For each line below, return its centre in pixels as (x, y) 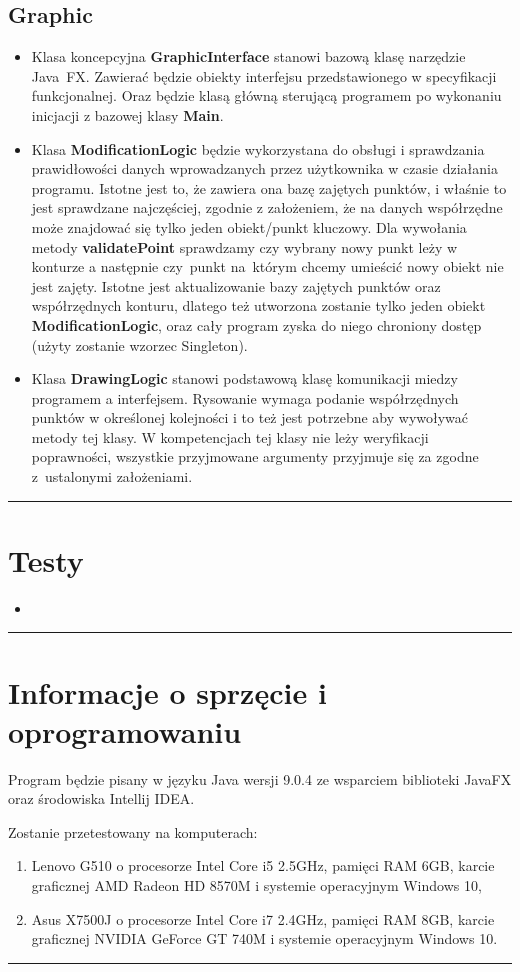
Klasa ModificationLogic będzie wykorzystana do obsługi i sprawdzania (258, 148)
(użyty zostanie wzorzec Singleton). (139, 344)
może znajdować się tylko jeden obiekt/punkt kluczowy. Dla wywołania (249, 226)
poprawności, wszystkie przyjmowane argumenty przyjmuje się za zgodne (255, 456)
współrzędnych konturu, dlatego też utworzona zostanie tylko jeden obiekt (258, 305)
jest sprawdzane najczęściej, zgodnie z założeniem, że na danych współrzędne (267, 207)
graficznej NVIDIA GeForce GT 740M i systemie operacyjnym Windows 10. (264, 938)
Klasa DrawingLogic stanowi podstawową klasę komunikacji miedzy (244, 378)
